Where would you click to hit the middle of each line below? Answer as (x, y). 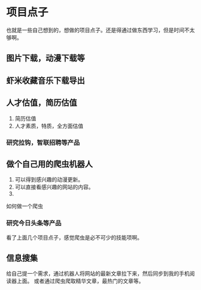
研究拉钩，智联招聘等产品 (43, 143)
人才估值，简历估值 (42, 103)
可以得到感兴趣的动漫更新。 (49, 180)
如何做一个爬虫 (25, 206)
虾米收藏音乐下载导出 (45, 81)
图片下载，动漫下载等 (45, 58)
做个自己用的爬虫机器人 (49, 164)
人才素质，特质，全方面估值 (49, 126)
